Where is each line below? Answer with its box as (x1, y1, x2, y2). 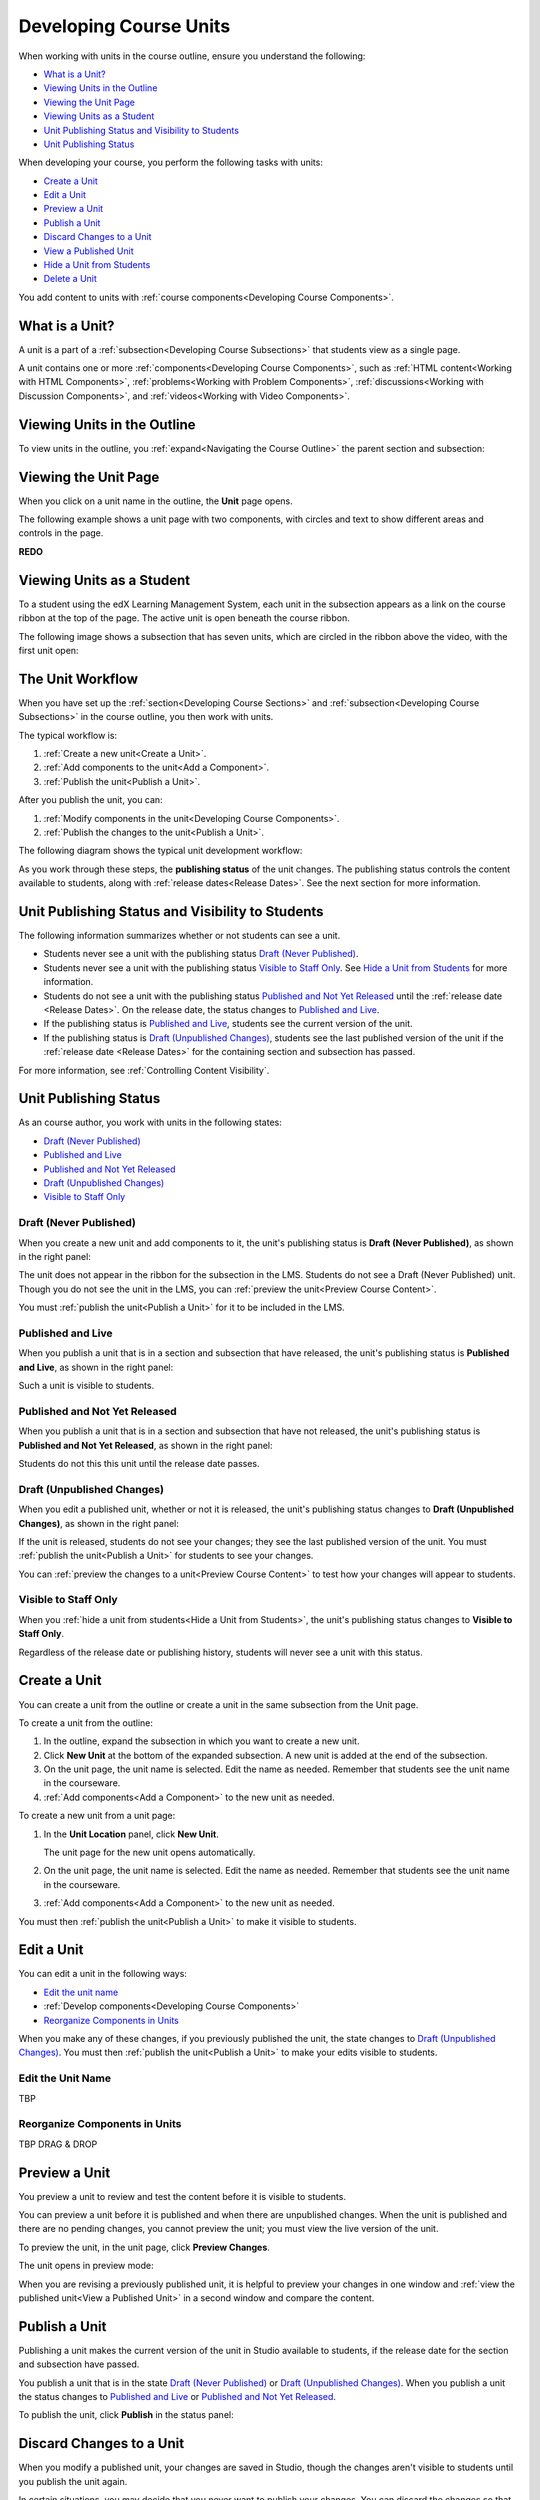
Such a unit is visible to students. (18, 1380, 155, 1392)
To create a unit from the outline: (18, 1716, 154, 1729)
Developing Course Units (18, 15, 231, 37)
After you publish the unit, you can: (18, 794, 164, 806)
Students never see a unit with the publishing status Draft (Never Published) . (43, 948, 359, 960)
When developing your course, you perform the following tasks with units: (18, 156, 324, 169)
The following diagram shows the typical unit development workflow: (18, 845, 303, 857)
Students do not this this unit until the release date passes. (18, 1457, 260, 1469)
